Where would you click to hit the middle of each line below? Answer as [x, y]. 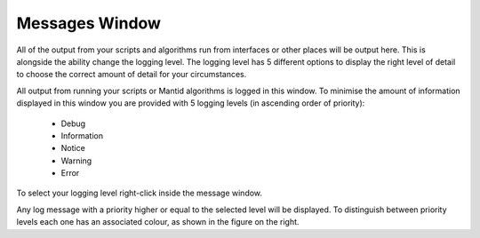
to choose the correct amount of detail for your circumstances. [132, 75]
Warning [76, 161]
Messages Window [89, 23]
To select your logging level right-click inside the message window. [139, 193]
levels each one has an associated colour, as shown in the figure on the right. [158, 222]
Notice [73, 148]
